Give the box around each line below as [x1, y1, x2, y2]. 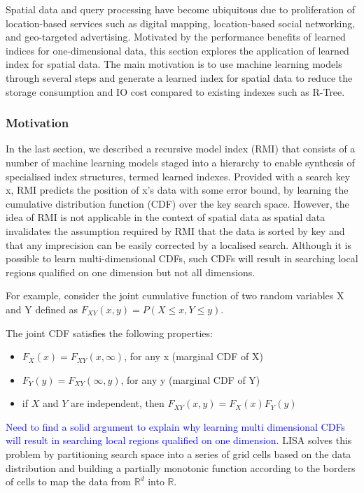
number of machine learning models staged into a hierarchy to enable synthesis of [6, 155, 355, 169]
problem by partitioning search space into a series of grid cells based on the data [6, 447, 351, 462]
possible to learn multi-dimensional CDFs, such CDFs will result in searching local [6, 251, 358, 266]
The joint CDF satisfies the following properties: [6, 325, 213, 340]
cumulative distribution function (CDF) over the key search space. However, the [6, 196, 349, 210]
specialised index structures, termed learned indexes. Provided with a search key [6, 169, 351, 183]
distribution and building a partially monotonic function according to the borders [6, 460, 356, 475]
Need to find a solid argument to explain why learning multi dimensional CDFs [6, 419, 345, 434]
